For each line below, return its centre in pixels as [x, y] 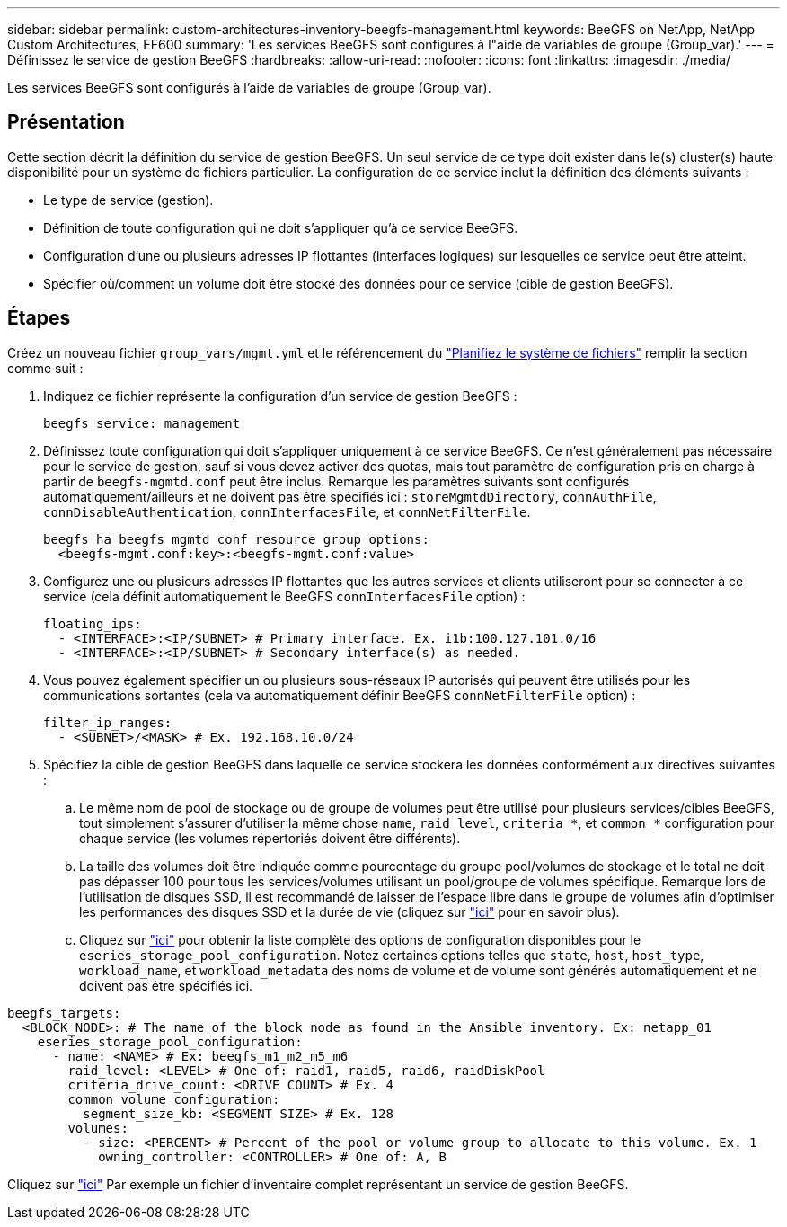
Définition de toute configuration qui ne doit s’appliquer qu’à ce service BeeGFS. [281, 227]
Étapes [39, 318]
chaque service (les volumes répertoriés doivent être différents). [270, 838]
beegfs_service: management [142, 423]
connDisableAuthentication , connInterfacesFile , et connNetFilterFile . [287, 511]
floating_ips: [93, 623]
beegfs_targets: [64, 1013]
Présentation [66, 122]
